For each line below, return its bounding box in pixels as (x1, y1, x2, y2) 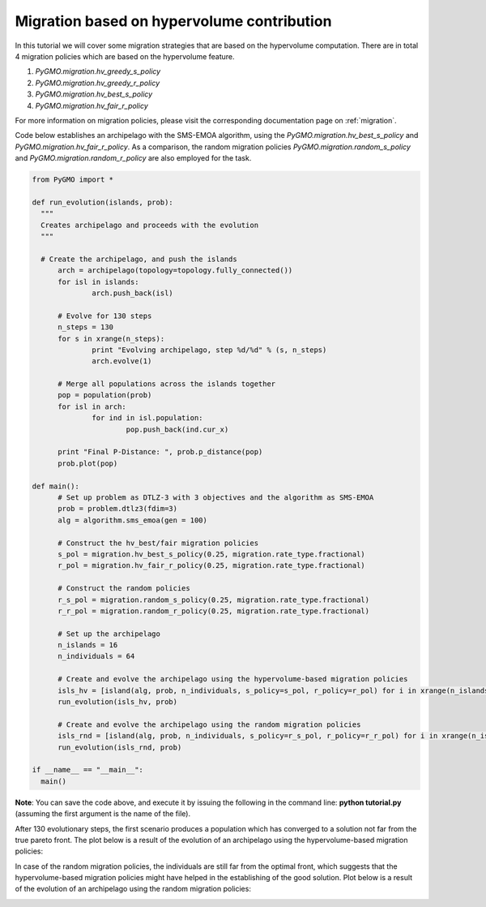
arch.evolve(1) (92, 357, 152, 366)
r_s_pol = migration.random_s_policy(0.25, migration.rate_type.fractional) (58, 595, 370, 604)
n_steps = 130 (58, 323, 113, 332)
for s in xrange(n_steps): (58, 333, 165, 343)
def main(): (32, 481, 80, 491)
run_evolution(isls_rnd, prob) (58, 742, 182, 752)
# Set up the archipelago (58, 629, 161, 638)
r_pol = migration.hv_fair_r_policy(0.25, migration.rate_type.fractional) (58, 561, 366, 570)
